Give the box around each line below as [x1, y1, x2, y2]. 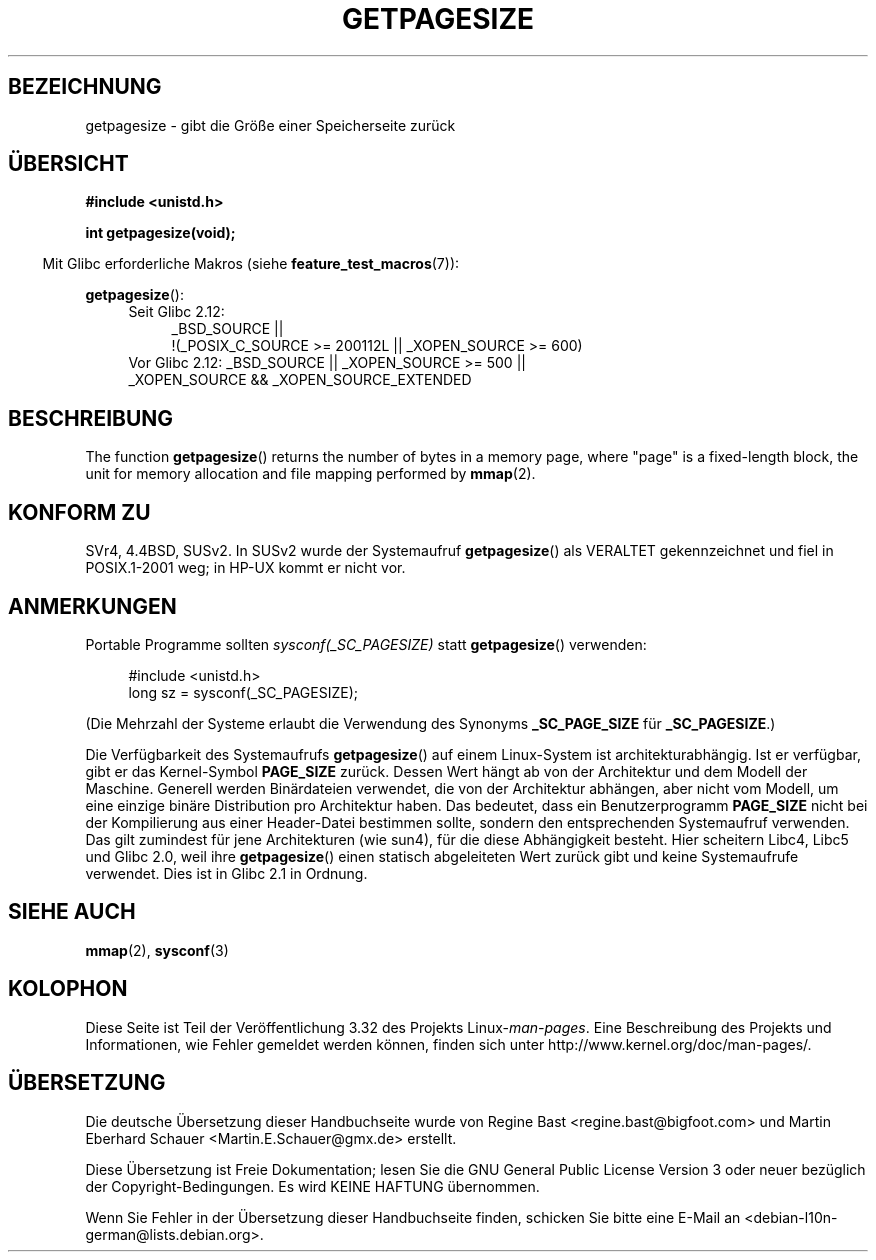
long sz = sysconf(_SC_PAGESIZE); [128, 683, 358, 701]
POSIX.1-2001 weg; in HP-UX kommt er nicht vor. [85, 559, 406, 577]
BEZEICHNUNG [8, 74, 162, 100]
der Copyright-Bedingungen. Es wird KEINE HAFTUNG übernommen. [85, 1177, 540, 1195]
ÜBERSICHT [8, 151, 129, 177]
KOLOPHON [8, 976, 128, 1002]
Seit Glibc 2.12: [128, 303, 225, 321]
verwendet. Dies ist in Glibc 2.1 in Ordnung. [85, 864, 368, 882]
